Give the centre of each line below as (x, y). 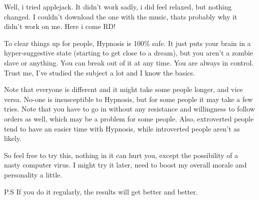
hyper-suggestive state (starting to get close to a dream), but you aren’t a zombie (129, 53)
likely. (13, 138)
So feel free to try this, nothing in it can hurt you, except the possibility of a (121, 155)
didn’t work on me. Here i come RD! (60, 26)
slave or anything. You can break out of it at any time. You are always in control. (129, 62)
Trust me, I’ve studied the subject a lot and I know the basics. (100, 72)
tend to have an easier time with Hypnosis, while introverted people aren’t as (122, 128)
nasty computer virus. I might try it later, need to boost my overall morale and (126, 165)
